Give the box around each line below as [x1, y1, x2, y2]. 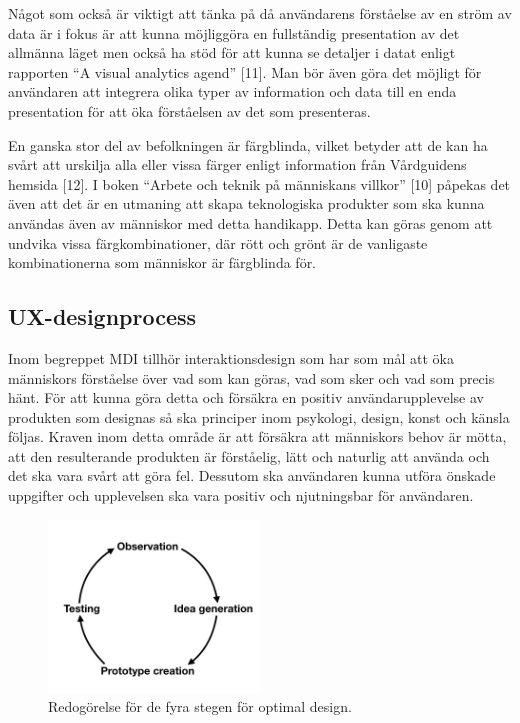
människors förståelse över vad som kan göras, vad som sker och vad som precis [8, 367, 495, 388]
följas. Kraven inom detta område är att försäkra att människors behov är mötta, [8, 426, 507, 447]
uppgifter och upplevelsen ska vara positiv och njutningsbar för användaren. [8, 485, 474, 506]
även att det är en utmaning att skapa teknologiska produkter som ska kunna [8, 193, 485, 214]
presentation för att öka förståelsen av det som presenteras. [8, 100, 371, 121]
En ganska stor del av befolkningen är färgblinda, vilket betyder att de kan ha [8, 134, 488, 155]
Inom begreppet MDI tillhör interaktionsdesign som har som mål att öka [8, 347, 454, 368]
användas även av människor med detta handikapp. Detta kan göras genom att [8, 212, 493, 233]
